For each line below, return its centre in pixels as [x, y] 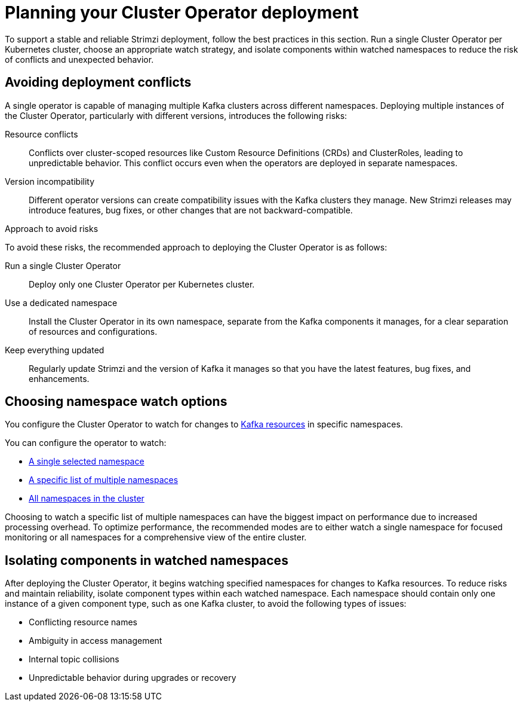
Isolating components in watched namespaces [147, 560]
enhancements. [59, 378]
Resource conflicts [41, 134]
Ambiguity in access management [96, 641]
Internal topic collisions [74, 659]
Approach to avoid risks [52, 228]
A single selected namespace [87, 462]
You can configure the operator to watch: [86, 443]
